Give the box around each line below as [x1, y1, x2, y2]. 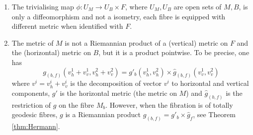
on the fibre [59, 99, 94, 110]
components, [11, 88, 50, 98]
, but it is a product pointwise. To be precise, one [98, 47, 250, 58]
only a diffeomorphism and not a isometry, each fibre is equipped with [11, 11, 226, 21]
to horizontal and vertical [171, 78, 249, 88]
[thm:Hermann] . [11, 121, 60, 132]
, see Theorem [193, 109, 236, 120]
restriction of [11, 99, 51, 110]
